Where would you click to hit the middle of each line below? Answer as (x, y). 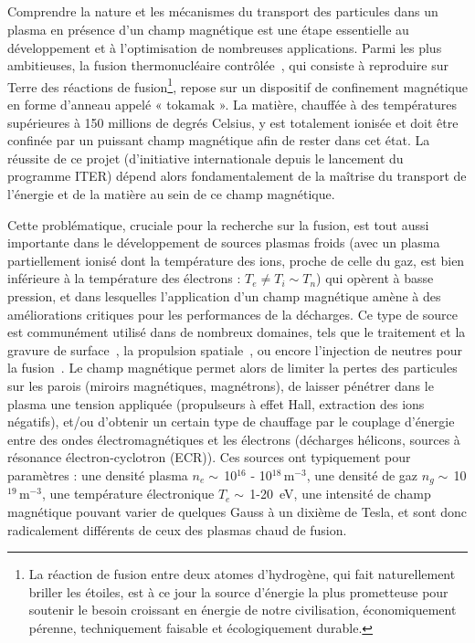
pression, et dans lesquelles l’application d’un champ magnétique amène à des (224, 295)
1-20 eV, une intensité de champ (340, 494)
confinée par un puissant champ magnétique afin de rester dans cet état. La (219, 140)
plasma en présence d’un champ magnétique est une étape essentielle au (208, 29)
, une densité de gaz (362, 474)
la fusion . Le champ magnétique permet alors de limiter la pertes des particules (232, 368)
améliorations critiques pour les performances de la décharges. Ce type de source (233, 314)
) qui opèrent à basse (375, 278)
